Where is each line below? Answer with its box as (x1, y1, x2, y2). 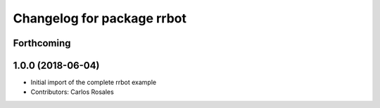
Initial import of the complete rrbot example (30, 78, 157, 87)
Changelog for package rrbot (13, 11, 186, 26)
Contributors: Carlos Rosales (30, 88, 114, 96)
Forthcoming (13, 37, 71, 49)
